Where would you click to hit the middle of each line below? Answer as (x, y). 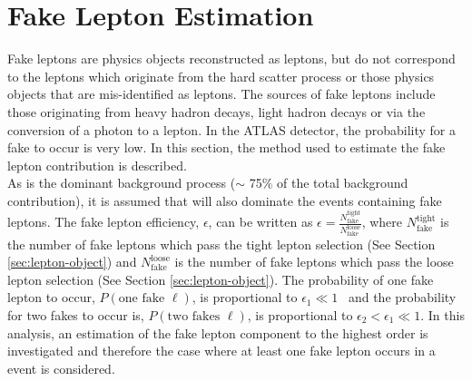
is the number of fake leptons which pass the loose (314, 262)
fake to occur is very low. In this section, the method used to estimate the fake (226, 147)
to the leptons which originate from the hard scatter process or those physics (221, 76)
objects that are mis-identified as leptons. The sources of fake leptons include (221, 94)
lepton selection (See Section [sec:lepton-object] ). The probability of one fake (221, 279)
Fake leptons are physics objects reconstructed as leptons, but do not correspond (231, 59)
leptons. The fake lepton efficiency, (103, 222)
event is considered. (61, 368)
